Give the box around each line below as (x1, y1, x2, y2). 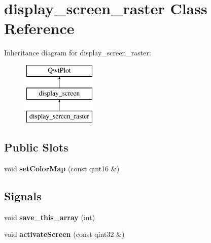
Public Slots (4, 139, 68, 155)
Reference (4, 18, 75, 39)
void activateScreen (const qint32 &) (4, 229, 125, 239)
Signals (4, 188, 42, 204)
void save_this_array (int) (4, 211, 95, 222)
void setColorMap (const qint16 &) (4, 163, 120, 174)
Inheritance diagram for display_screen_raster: (4, 47, 151, 58)
